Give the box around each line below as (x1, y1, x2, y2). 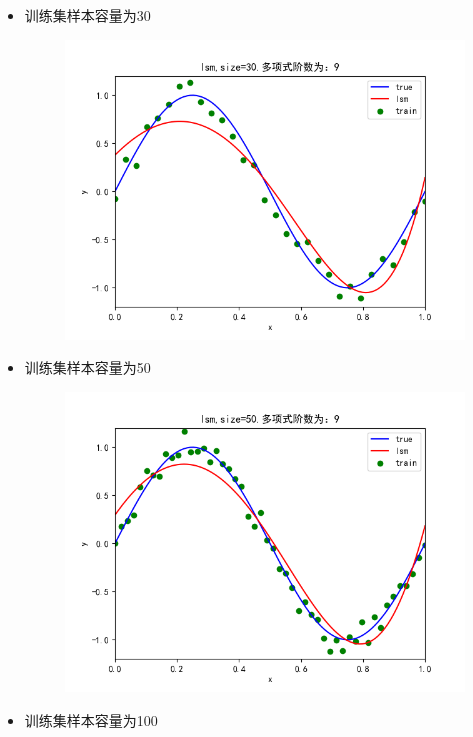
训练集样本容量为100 (24, 709, 158, 730)
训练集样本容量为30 (24, 5, 151, 25)
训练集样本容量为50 (24, 357, 151, 378)
